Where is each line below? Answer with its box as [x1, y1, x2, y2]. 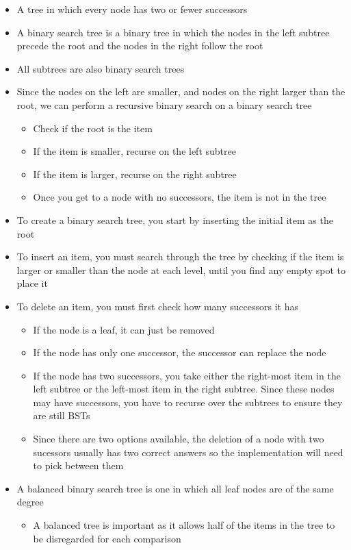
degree [16, 495, 44, 509]
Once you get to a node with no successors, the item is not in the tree [33, 190, 326, 204]
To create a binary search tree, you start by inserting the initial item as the [16, 212, 333, 227]
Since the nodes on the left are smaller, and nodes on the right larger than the [16, 84, 346, 99]
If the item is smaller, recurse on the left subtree [33, 144, 236, 158]
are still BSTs [33, 408, 90, 423]
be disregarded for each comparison [33, 531, 181, 545]
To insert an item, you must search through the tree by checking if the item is [16, 249, 344, 264]
